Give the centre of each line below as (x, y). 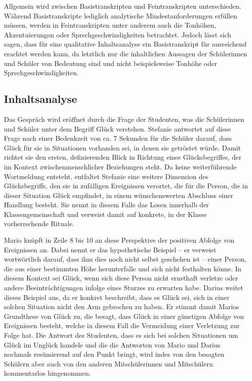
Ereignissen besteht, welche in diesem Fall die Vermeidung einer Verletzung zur (122, 325)
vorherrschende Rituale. (39, 224)
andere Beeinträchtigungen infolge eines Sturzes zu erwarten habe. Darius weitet (124, 288)
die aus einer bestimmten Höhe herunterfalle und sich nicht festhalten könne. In (123, 268)
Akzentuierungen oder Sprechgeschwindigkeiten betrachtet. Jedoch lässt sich (117, 34)
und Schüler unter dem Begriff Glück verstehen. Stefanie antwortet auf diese (117, 128)
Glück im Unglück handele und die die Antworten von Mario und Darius (112, 344)
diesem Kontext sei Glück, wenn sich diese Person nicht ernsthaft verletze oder (121, 278)
